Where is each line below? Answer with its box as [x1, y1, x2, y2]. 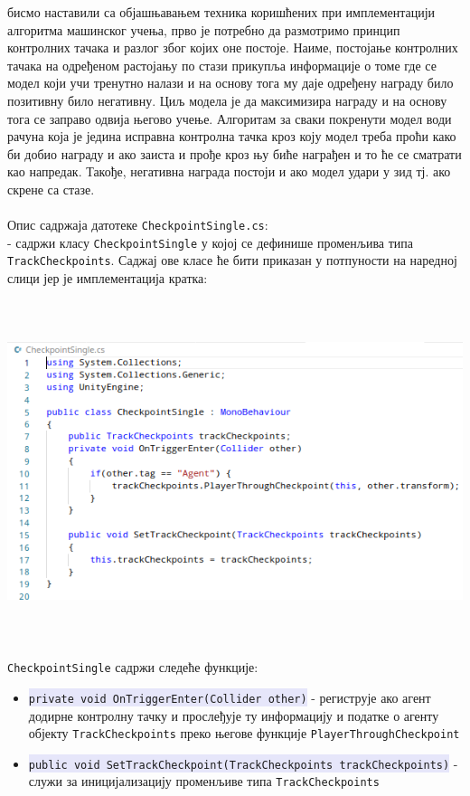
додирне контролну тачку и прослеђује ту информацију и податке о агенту [28, 706, 439, 725]
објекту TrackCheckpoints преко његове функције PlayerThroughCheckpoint [28, 724, 460, 743]
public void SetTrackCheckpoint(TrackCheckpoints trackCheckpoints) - [28, 753, 458, 772]
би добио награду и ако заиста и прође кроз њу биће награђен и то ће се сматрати [7, 144, 462, 163]
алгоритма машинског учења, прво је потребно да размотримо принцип [7, 20, 400, 39]
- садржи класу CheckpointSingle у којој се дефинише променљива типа [7, 232, 414, 251]
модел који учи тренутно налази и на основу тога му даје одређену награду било [7, 73, 454, 92]
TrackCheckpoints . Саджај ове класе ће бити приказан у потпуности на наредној [7, 251, 457, 270]
